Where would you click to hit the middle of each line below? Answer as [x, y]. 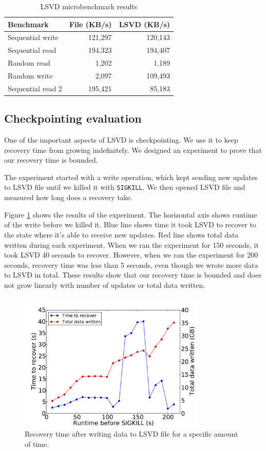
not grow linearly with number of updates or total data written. [105, 285]
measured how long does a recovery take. [68, 197]
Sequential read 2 [35, 88]
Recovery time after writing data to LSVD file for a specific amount [131, 434]
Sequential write [33, 37]
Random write [30, 75]
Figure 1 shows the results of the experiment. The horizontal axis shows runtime [131, 214]
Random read [29, 63]
